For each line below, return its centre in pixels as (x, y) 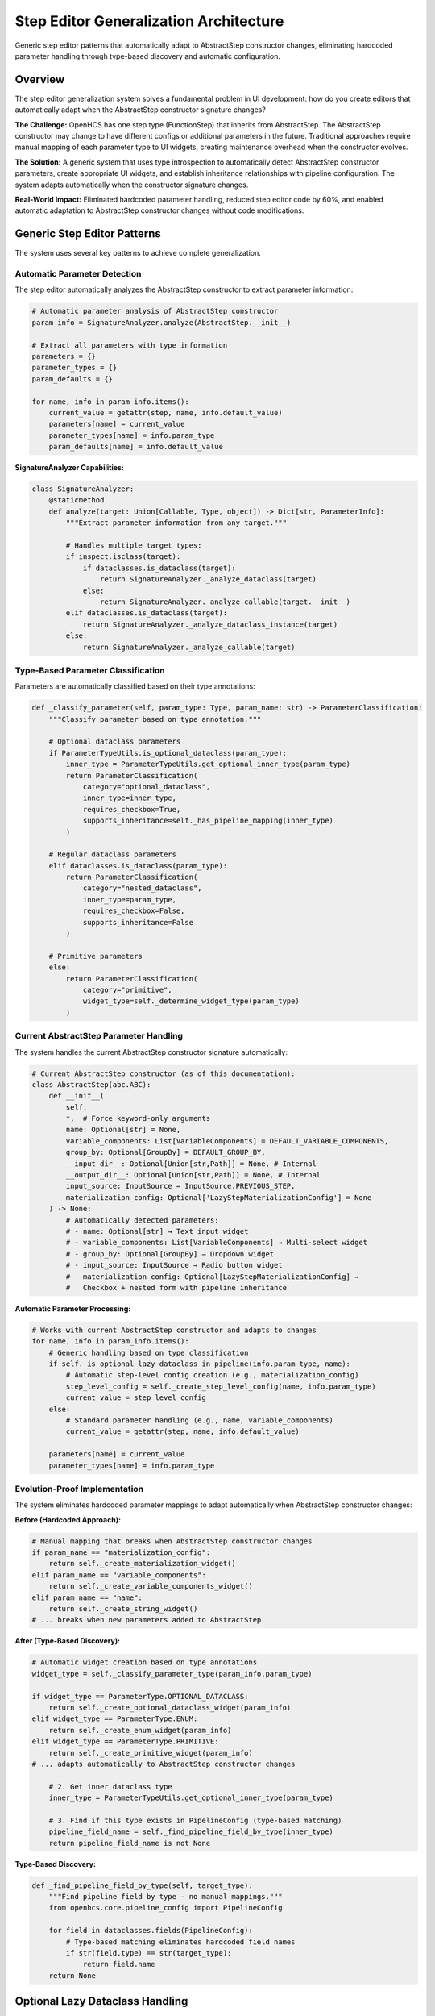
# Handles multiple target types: (134, 546)
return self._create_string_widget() (123, 1609)
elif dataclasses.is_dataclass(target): (147, 613)
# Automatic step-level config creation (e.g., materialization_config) (212, 1375)
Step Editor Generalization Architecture (149, 21)
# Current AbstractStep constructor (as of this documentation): (164, 1073)
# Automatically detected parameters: (142, 1220)
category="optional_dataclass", (147, 787)
